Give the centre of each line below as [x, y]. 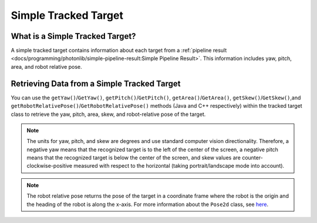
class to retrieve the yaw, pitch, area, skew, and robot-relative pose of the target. [108, 114]
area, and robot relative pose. [46, 66]
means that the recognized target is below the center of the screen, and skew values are [134, 158]
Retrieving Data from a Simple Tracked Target [96, 83]
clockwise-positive [50, 166]
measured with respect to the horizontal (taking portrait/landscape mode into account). [179, 166]
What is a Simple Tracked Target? [73, 36]
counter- [252, 158]
